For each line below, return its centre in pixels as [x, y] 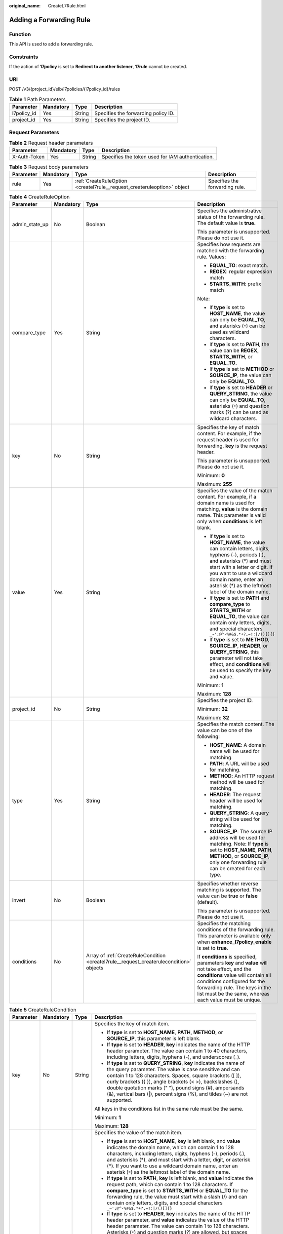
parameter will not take [236, 658]
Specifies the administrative [229, 211]
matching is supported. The [229, 890]
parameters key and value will [232, 963]
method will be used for [237, 782]
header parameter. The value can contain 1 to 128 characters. [178, 1226]
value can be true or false [227, 896]
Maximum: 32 [213, 718]
